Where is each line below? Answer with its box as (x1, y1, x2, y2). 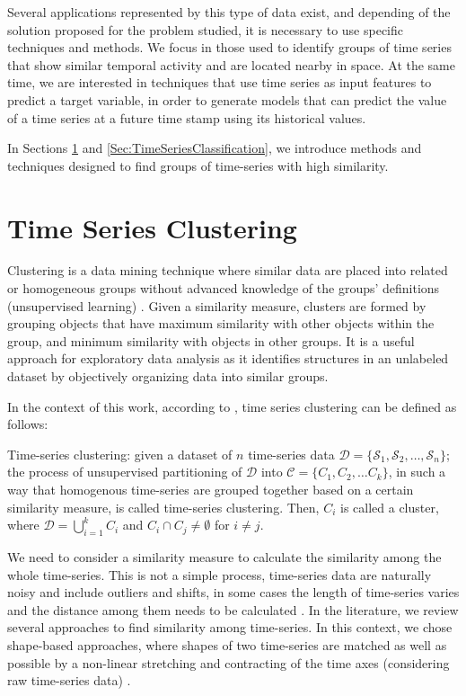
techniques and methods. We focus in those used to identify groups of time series (7, 38, 452, 57)
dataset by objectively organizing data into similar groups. (7, 367, 329, 386)
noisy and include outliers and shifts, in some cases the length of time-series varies (7, 583, 460, 602)
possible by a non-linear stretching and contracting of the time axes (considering (7, 653, 450, 672)
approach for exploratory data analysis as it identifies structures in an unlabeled (7, 349, 449, 368)
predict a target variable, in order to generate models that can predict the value (7, 90, 447, 109)
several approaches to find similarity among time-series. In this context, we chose (7, 618, 453, 637)
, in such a (388, 462, 446, 481)
